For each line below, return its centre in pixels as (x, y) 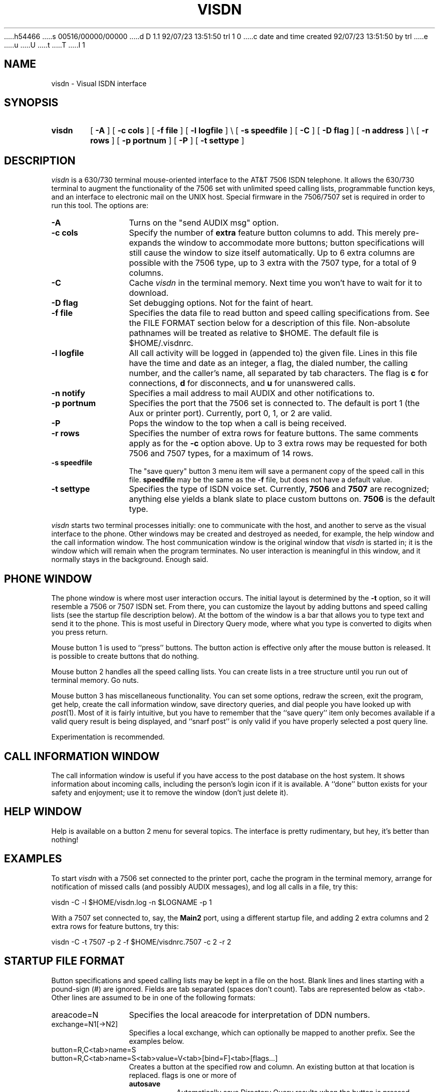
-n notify (68, 393)
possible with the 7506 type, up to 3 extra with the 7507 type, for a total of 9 (273, 263)
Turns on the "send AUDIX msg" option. (204, 223)
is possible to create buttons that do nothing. (125, 656)
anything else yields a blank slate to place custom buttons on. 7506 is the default (282, 499)
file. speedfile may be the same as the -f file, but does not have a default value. (261, 480)
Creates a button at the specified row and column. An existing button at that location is (272, 1066)
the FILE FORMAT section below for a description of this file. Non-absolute (270, 323)
